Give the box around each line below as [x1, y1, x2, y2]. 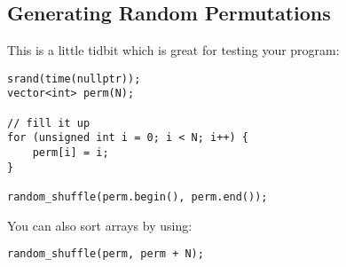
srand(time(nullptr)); [7, 72, 141, 85]
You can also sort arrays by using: [7, 216, 193, 234]
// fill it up [7, 116, 90, 130]
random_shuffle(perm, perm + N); [7, 247, 204, 261]
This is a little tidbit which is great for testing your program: [7, 41, 340, 59]
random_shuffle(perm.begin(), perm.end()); [7, 191, 268, 204]
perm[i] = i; [32, 146, 109, 160]
